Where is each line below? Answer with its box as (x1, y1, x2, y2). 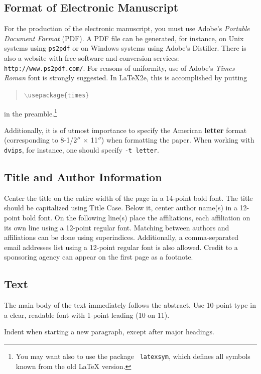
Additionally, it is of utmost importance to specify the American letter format (4, 124, 247, 135)
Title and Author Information (4, 169, 162, 185)
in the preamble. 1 (4, 106, 57, 118)
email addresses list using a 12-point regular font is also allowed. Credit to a (4, 241, 238, 252)
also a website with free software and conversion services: (4, 53, 179, 63)
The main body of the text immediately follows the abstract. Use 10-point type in (4, 300, 256, 310)
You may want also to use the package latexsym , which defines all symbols (16, 350, 250, 361)
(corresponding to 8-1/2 (4, 135, 77, 145)
